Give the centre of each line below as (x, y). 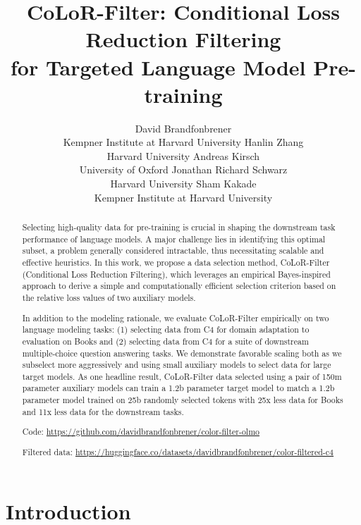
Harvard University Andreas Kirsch (183, 155)
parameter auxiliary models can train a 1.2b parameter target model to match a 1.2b (178, 388)
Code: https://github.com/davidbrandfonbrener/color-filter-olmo (141, 432)
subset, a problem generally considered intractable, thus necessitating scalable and (173, 251)
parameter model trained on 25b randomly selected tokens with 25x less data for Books (183, 400)
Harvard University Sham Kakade (183, 184)
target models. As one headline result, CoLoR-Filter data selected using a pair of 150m (182, 376)
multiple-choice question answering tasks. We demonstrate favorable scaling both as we (182, 353)
